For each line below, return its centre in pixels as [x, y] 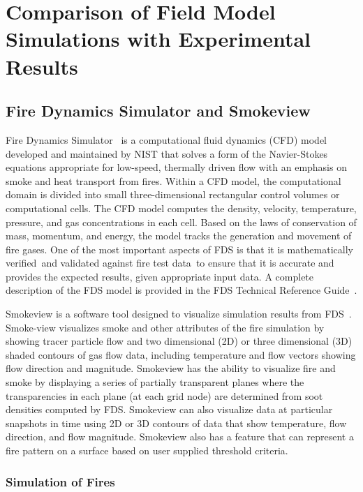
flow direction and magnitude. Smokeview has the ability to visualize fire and [171, 368]
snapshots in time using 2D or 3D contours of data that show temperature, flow [176, 423]
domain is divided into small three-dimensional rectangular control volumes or [173, 194]
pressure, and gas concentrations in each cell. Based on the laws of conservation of [181, 222]
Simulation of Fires [60, 481]
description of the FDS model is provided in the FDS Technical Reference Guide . [181, 290]
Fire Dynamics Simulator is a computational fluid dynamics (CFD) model [166, 139]
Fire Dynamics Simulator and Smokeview [158, 111]
